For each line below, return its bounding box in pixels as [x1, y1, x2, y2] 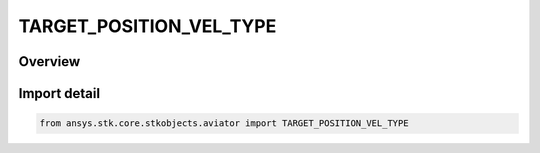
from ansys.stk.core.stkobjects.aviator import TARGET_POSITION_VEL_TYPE [39, 118, 409, 129]
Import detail [18, 85, 100, 102]
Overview [18, 53, 81, 70]
